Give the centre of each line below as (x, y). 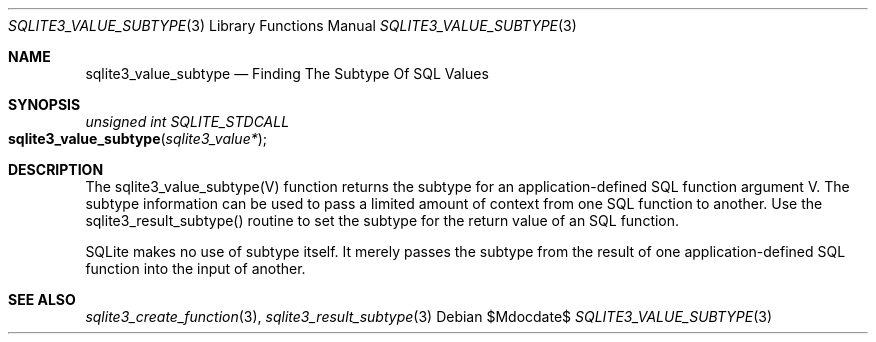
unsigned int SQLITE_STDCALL (187, 121)
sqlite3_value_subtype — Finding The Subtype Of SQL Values (287, 73)
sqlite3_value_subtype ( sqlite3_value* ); (138, 138)
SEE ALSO (42, 299)
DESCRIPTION (56, 169)
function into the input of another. (195, 268)
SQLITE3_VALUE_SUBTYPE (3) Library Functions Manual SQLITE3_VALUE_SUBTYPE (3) (292, 25)
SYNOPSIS (44, 104)
